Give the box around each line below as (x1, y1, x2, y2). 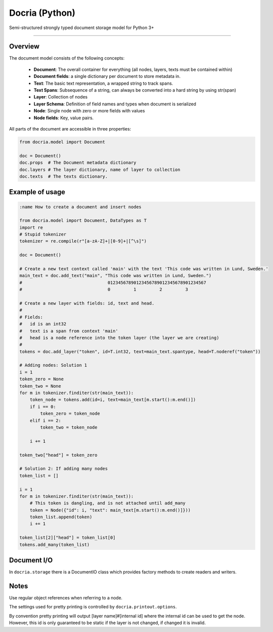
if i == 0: (30, 404, 56, 409)
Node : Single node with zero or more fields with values (33, 108, 145, 114)
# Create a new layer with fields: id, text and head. (19, 300, 154, 306)
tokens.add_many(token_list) (19, 542, 90, 547)
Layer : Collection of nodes (33, 94, 88, 100)
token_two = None (19, 383, 61, 389)
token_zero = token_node (40, 411, 100, 416)
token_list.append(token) (30, 514, 92, 520)
